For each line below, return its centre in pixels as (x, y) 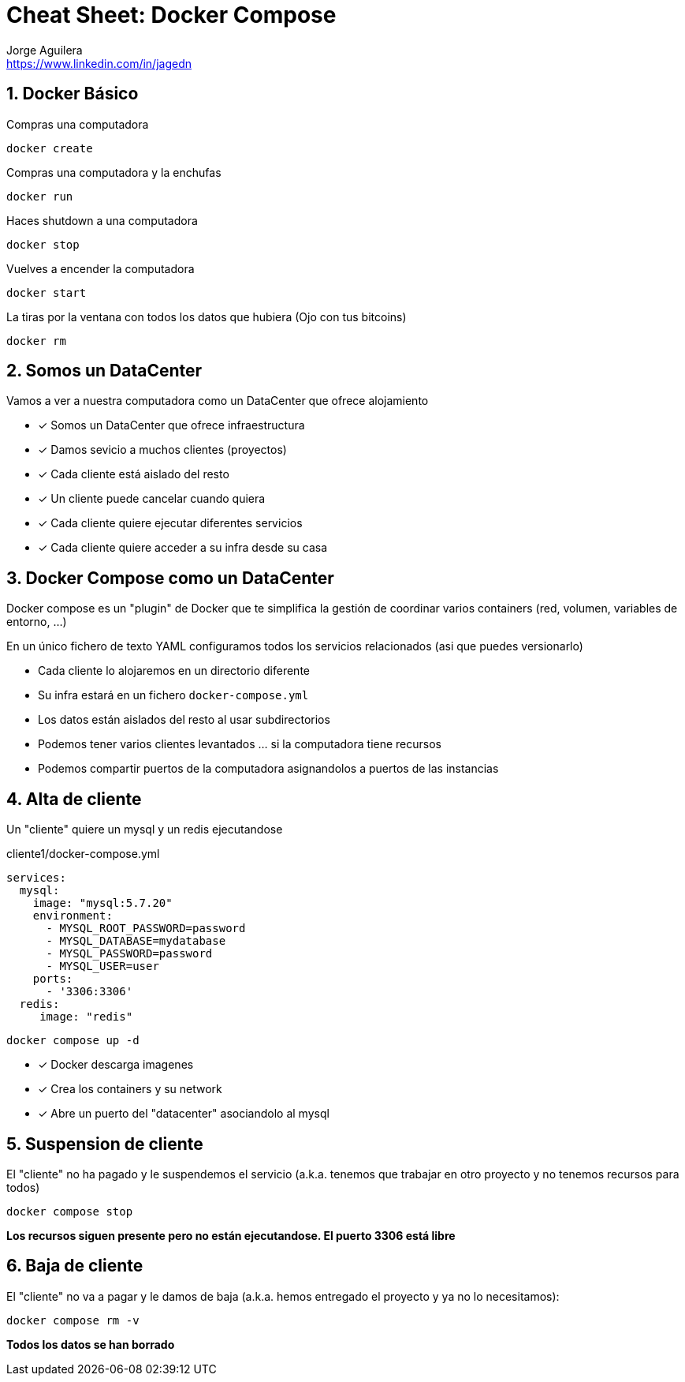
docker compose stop (70, 1211)
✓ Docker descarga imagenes (116, 1065)
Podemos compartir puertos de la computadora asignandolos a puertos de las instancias (268, 769)
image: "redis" (86, 1017)
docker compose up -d (73, 1041)
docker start (47, 292)
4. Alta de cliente (74, 799)
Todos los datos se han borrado (91, 1344)
